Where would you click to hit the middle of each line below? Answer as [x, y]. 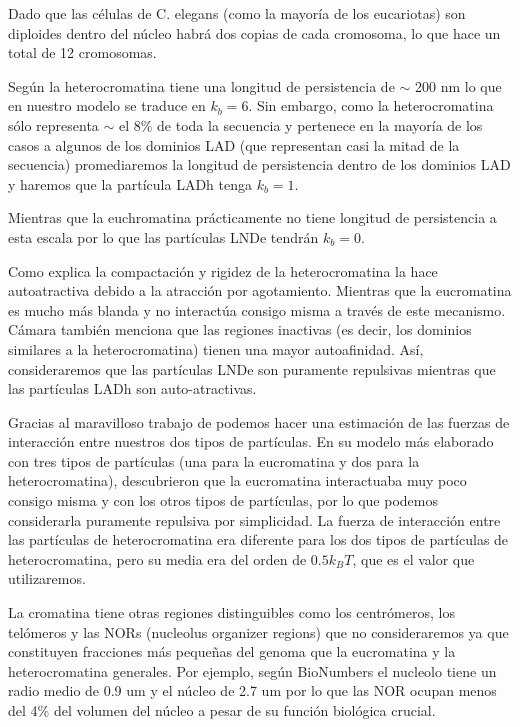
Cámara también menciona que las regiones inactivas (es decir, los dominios [240, 329]
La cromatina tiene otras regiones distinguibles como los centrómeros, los [231, 612]
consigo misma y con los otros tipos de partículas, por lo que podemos [223, 500]
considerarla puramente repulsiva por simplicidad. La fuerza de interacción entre [254, 519]
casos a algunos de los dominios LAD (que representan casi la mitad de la [234, 144]
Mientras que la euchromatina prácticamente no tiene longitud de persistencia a [252, 217]
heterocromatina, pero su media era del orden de [157, 558]
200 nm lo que [458, 85]
